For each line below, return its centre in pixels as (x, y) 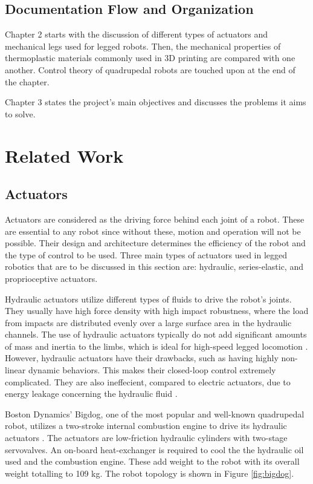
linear (15, 370)
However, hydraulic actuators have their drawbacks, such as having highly (142, 358)
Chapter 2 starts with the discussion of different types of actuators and (137, 34)
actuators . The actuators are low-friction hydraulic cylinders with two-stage (146, 438)
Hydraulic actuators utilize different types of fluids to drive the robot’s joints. (148, 299)
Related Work (64, 155)
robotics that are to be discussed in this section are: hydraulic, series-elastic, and (154, 267)
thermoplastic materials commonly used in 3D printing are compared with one (150, 58)
